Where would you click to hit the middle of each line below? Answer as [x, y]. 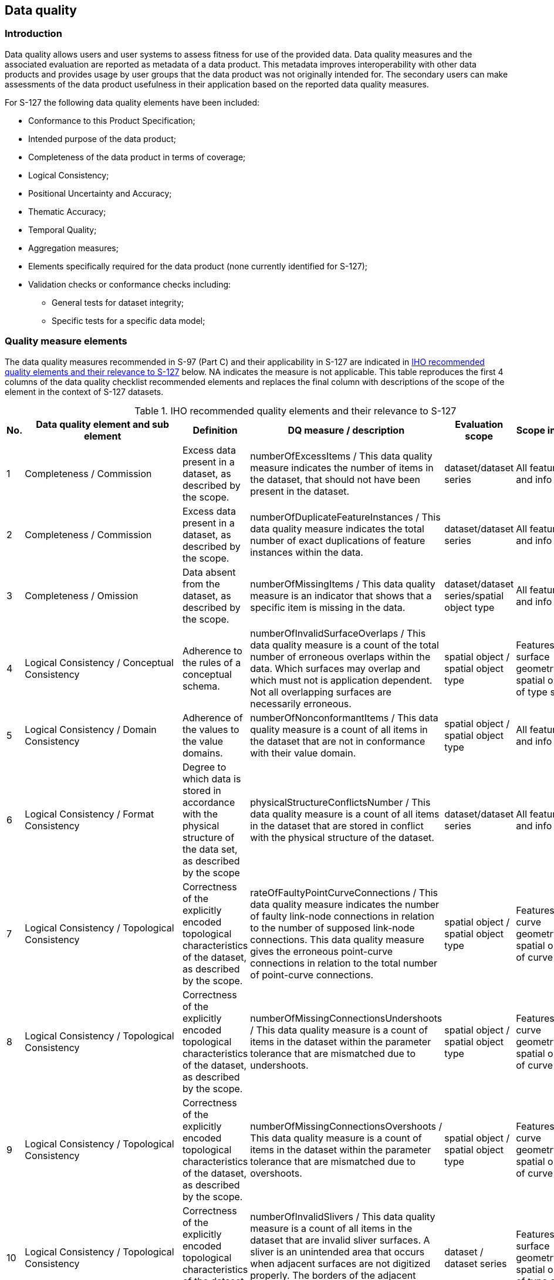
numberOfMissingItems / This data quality [343, 584]
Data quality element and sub [103, 424]
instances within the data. [307, 552]
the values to [211, 729]
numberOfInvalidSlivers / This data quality [343, 1216]
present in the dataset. [300, 491]
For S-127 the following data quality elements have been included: [132, 102]
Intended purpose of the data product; [102, 139]
